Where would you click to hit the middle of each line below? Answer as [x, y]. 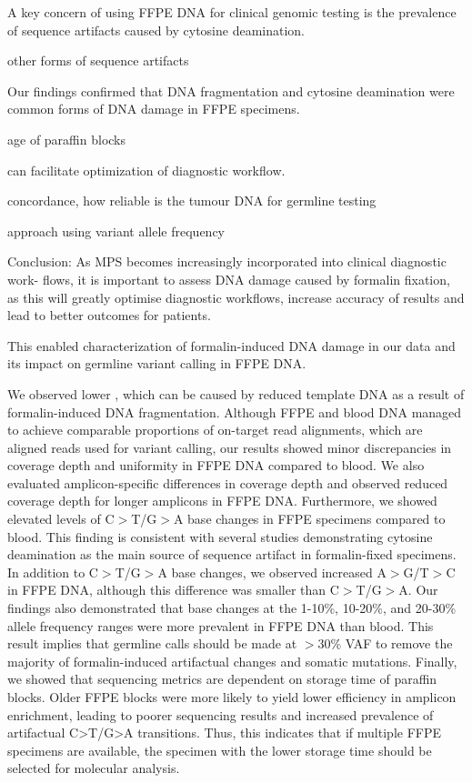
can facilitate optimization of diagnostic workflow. [146, 170]
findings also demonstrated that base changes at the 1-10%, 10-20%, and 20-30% [232, 608]
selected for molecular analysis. [94, 768]
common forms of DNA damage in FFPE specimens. [154, 109]
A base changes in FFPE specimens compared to [309, 519]
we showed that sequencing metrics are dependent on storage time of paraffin [222, 679]
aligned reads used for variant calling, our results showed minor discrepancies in [230, 447]
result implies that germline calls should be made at [152, 643]
